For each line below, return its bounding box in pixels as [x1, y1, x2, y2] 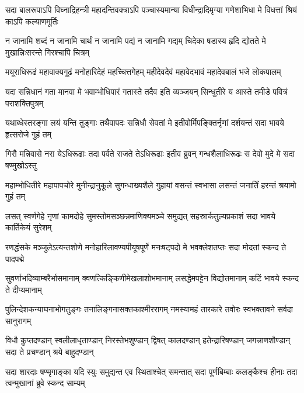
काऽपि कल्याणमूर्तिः [5, 15, 58, 27]
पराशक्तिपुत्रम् [5, 96, 44, 109]
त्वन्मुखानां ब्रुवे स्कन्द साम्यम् [5, 377, 85, 389]
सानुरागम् [5, 314, 32, 326]
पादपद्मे [5, 252, 25, 264]
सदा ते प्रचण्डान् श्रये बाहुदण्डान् [5, 346, 94, 358]
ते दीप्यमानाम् [5, 283, 42, 295]
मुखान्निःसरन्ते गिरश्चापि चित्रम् [5, 46, 89, 58]
